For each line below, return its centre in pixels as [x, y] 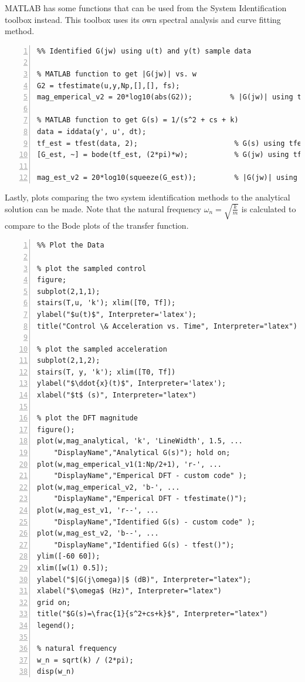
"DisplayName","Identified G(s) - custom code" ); [155, 522]
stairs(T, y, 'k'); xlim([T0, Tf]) [106, 372]
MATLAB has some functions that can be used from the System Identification [146, 8]
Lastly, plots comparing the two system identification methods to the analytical [148, 197]
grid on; [54, 602]
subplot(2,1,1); [69, 291]
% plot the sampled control [92, 268]
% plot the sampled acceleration [102, 349]
